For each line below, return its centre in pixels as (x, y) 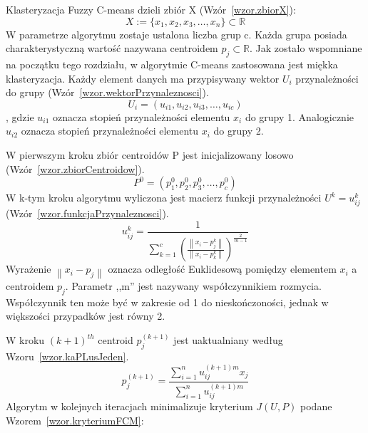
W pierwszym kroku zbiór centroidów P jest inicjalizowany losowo (150, 154)
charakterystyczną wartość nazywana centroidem (112, 48)
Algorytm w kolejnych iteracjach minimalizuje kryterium (129, 406)
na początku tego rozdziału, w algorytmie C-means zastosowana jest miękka (172, 64)
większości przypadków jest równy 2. (86, 316)
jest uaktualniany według (228, 340)
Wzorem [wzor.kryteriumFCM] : (75, 420)
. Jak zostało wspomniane (306, 48)
